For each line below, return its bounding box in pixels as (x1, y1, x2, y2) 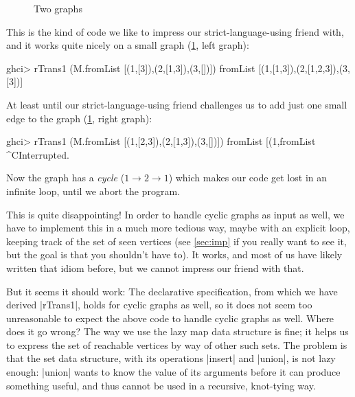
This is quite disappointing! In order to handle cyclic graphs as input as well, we (6, 207, 345, 221)
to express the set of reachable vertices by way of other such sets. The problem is (6, 337, 347, 352)
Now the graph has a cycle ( (6, 170, 125, 185)
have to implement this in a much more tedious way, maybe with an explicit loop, (6, 220, 350, 235)
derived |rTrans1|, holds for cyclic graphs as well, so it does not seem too (6, 297, 312, 312)
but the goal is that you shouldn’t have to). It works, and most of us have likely (6, 247, 343, 262)
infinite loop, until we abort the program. (6, 183, 180, 198)
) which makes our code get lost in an (168, 170, 328, 185)
